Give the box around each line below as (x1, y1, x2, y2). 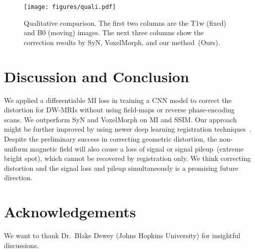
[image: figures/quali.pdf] (24, 3, 116, 10)
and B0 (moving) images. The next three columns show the (24, 27, 204, 38)
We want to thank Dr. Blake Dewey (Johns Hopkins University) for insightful (4, 230, 241, 241)
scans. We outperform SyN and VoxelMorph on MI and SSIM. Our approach (4, 114, 237, 124)
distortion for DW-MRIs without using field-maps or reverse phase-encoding (4, 104, 235, 115)
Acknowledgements (4, 202, 136, 222)
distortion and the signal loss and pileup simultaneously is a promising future (4, 162, 239, 173)
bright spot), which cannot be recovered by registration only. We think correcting (4, 153, 251, 163)
